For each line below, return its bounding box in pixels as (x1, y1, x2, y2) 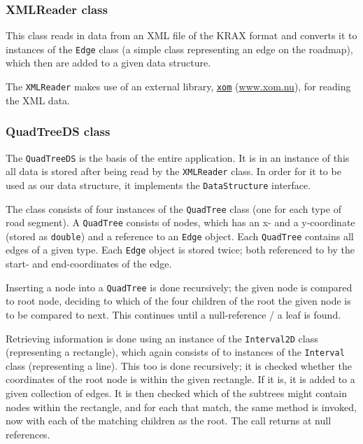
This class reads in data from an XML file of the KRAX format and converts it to (6, 28, 357, 43)
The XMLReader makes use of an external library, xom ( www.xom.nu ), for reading (6, 79, 351, 94)
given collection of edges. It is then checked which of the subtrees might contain (6, 386, 347, 401)
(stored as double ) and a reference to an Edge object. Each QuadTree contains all (6, 228, 354, 243)
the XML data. (6, 92, 70, 107)
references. (6, 426, 50, 441)
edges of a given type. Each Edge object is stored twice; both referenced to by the (6, 242, 355, 257)
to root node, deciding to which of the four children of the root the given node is (6, 293, 351, 308)
